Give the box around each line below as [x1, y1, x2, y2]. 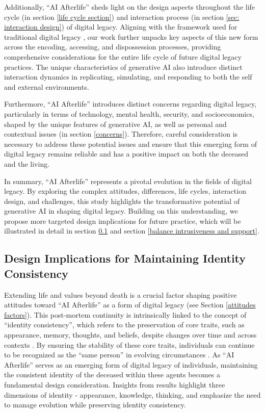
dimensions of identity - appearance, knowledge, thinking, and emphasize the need [4, 389, 261, 400]
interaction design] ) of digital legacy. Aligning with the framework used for [4, 21, 237, 32]
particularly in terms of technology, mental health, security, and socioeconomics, [4, 108, 254, 119]
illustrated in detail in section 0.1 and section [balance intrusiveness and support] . [4, 225, 259, 236]
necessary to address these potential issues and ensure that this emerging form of [4, 138, 257, 149]
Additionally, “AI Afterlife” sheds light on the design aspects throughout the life [4, 2, 255, 12]
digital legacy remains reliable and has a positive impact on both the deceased [4, 148, 249, 159]
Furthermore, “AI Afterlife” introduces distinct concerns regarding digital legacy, [4, 98, 257, 109]
